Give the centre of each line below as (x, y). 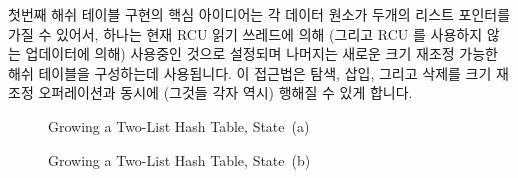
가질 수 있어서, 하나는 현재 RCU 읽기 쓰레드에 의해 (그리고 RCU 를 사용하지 (245, 33)
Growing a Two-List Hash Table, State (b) (179, 159)
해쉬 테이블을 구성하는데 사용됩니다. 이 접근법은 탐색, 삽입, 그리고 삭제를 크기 (250, 72)
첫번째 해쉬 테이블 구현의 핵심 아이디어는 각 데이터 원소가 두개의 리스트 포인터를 (259, 14)
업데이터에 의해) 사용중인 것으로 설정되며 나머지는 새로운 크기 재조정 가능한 (261, 53)
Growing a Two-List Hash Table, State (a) (179, 125)
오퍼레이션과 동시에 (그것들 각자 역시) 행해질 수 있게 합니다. (225, 92)
